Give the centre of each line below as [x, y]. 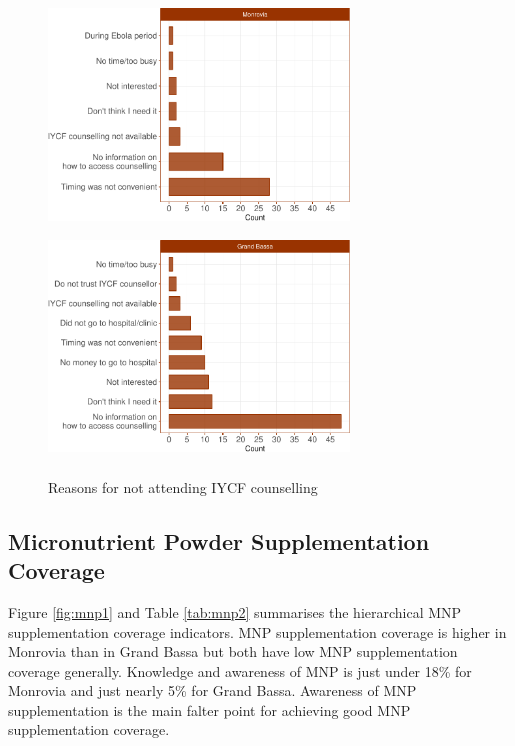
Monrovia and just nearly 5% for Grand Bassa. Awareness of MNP [212, 690]
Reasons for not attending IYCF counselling [183, 486]
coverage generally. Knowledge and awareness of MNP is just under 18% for [240, 670]
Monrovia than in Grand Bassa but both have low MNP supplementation [233, 651]
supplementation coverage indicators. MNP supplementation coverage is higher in [257, 631]
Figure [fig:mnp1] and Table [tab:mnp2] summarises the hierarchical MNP [235, 611]
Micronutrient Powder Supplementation [219, 540]
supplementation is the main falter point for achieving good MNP [209, 709]
